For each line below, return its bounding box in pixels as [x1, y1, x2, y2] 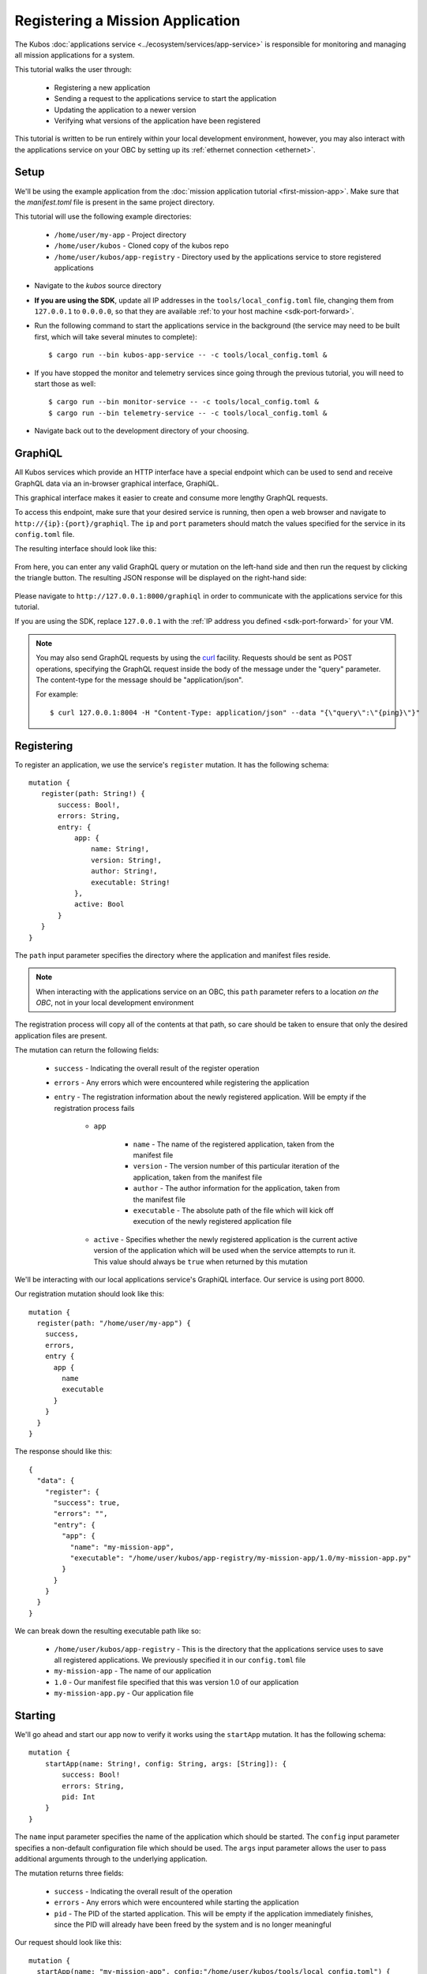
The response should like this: [14, 1447, 112, 1456]
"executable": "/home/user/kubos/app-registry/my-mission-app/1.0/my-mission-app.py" [69, 1553, 412, 1563]
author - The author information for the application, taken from [133, 1184, 340, 1193]
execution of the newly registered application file [133, 1217, 292, 1226]
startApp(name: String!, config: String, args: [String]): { [44, 1759, 287, 1768]
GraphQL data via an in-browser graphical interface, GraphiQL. [14, 478, 219, 488]
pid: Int [62, 1792, 96, 1802]
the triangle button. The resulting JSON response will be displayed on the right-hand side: [14, 573, 307, 583]
